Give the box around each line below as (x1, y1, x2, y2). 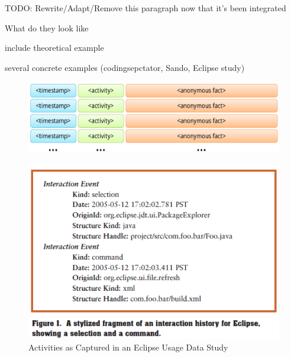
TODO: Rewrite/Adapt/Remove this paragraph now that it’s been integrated (5, 2, 286, 14)
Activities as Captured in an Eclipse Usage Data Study (28, 340, 228, 353)
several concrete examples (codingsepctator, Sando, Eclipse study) (5, 61, 245, 73)
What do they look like (5, 21, 89, 34)
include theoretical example (5, 41, 104, 54)
